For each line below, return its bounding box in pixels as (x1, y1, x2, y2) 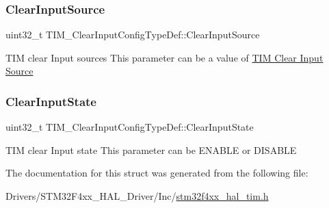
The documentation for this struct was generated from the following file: (5, 166, 308, 180)
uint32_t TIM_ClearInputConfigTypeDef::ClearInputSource (5, 27, 260, 42)
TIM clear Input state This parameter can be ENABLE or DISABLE (5, 142, 297, 157)
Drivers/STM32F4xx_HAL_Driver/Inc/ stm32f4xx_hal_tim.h (5, 189, 269, 203)
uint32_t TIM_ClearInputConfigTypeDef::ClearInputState (5, 120, 254, 134)
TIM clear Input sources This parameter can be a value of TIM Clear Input (5, 50, 324, 64)
